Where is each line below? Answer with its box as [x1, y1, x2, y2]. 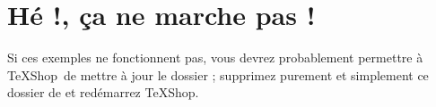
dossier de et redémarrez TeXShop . [7, 83, 199, 102]
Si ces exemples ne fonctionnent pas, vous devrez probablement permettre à [7, 48, 423, 67]
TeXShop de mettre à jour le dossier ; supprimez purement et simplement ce [7, 65, 429, 84]
